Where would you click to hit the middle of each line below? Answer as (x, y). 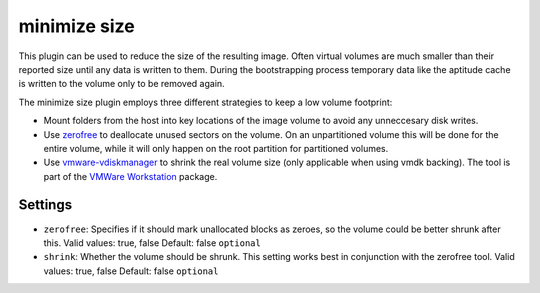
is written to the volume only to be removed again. (121, 84)
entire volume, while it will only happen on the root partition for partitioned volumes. (216, 148)
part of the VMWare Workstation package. (130, 176)
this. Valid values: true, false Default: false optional (152, 242)
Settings (45, 205)
